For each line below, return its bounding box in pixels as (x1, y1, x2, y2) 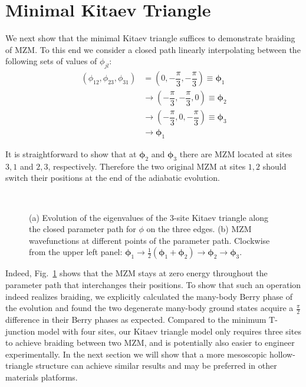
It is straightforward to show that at (5, 148, 137, 160)
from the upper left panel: (29, 246, 123, 258)
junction (5, 325, 35, 337)
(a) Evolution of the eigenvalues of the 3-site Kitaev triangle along (29, 211, 268, 223)
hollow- (269, 348, 295, 360)
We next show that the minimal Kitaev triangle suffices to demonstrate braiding (5, 32, 295, 44)
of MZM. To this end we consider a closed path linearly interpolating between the (5, 43, 301, 55)
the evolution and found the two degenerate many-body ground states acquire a (5, 302, 294, 314)
